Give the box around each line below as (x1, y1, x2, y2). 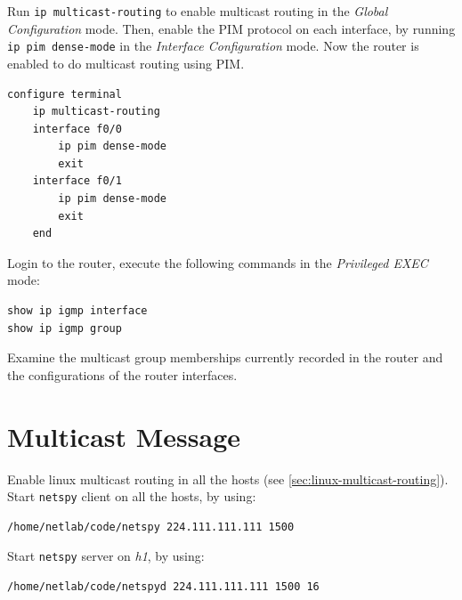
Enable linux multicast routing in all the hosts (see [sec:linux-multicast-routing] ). (7, 469, 449, 488)
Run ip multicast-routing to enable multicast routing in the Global (7, 2, 388, 20)
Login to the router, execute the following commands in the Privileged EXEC (7, 253, 428, 272)
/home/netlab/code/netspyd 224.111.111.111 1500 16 (7, 580, 320, 594)
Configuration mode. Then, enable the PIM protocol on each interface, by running (7, 19, 456, 37)
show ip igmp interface (7, 304, 148, 318)
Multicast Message (7, 418, 241, 454)
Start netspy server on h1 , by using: (7, 547, 205, 565)
